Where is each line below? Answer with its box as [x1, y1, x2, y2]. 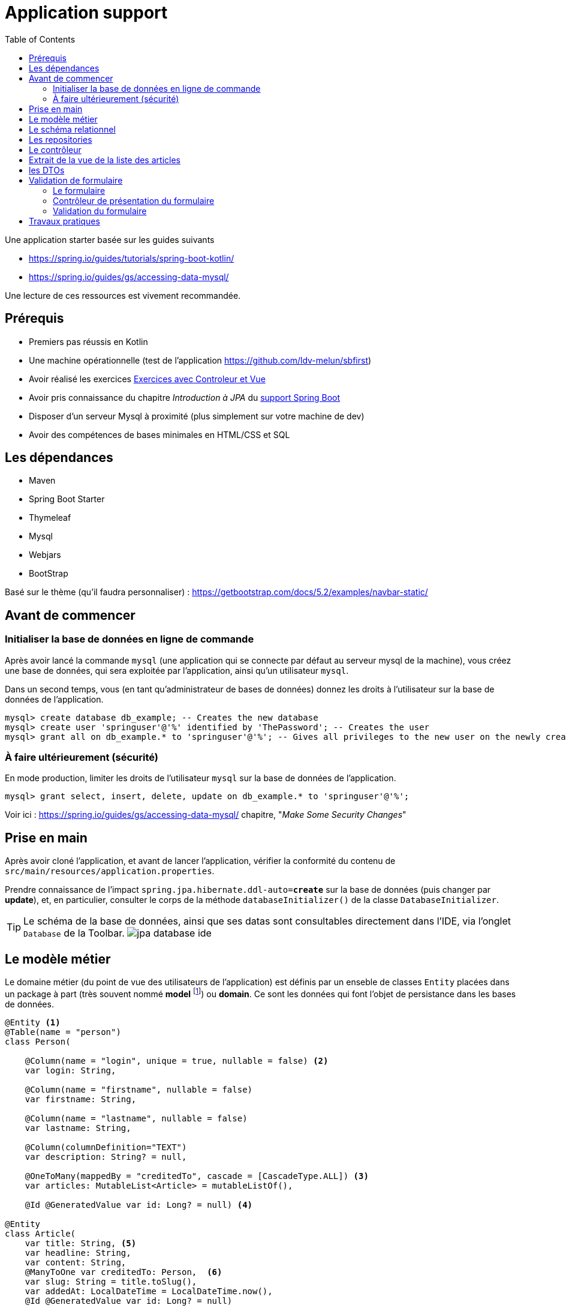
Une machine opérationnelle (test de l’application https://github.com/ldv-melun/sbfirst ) [29, 355, 372, 365]
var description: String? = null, [25, 1151, 187, 1162]
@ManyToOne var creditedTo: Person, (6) [25, 1267, 222, 1277]
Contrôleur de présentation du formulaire [53, 195, 215, 206]
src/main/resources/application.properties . [5, 866, 215, 877]
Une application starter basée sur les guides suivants [5, 234, 215, 245]
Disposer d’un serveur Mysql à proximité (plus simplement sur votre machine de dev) [29, 410, 365, 421]
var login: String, [25, 1065, 116, 1075]
